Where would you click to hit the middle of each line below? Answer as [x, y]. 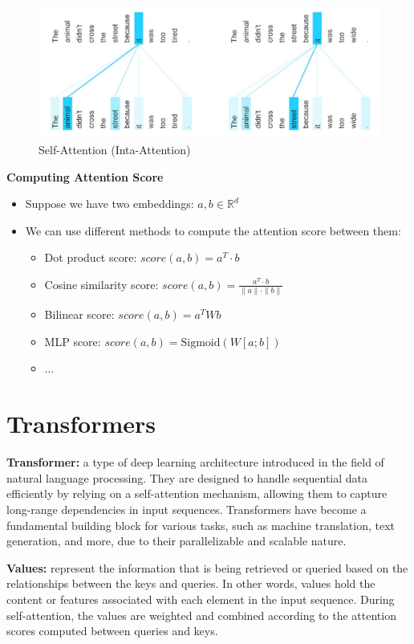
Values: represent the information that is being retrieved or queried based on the [207, 567]
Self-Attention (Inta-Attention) [115, 150]
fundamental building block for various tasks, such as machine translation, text [201, 525]
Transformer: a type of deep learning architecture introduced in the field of [195, 462]
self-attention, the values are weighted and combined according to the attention [201, 615]
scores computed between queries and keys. [112, 631]
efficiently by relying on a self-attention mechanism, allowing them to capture [197, 493]
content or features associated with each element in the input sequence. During [201, 599]
